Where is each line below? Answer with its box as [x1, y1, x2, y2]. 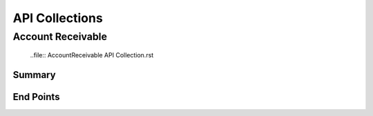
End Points [12, 91, 60, 103]
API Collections [12, 10, 103, 26]
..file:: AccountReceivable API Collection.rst [30, 51, 154, 59]
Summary [12, 69, 56, 81]
